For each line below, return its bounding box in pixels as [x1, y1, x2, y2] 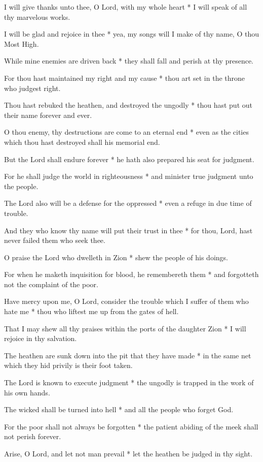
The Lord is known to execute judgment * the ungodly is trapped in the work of [4, 377, 254, 388]
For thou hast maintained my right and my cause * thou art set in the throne [4, 72, 245, 83]
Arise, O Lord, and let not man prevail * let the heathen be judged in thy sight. [4, 448, 253, 458]
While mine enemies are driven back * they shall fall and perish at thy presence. [4, 55, 253, 66]
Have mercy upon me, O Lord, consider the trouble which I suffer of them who [4, 296, 249, 306]
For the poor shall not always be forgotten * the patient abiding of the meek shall [4, 421, 258, 432]
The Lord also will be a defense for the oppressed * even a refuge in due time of [4, 198, 252, 208]
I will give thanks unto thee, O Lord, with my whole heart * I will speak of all [4, 2, 247, 12]
